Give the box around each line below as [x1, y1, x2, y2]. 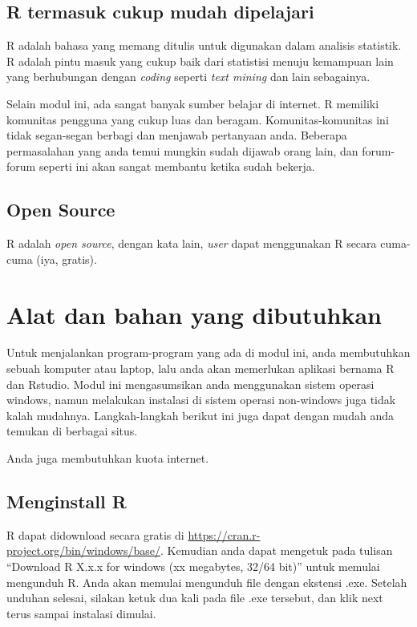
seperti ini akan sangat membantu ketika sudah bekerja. [38, 158, 315, 175]
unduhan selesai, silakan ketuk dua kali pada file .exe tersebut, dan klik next [6, 589, 383, 606]
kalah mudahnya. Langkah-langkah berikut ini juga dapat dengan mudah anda [6, 407, 394, 423]
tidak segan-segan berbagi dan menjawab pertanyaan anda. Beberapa [6, 127, 347, 144]
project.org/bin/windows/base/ [6, 542, 160, 559]
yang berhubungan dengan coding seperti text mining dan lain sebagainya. [6, 68, 370, 85]
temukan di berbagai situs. [6, 423, 138, 439]
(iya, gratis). [36, 250, 97, 267]
